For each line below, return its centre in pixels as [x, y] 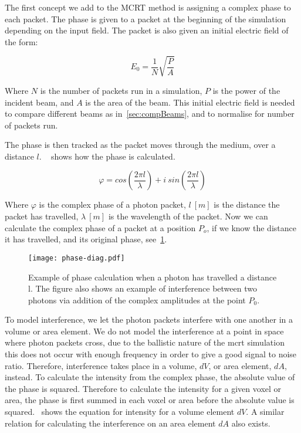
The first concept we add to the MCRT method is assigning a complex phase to [148, 7]
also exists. [251, 423]
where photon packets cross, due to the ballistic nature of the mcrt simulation [145, 342]
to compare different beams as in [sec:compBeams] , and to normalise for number [150, 114]
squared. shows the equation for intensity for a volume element [120, 412]
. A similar [265, 412]
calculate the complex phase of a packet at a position [100, 227]
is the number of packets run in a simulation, [121, 90]
